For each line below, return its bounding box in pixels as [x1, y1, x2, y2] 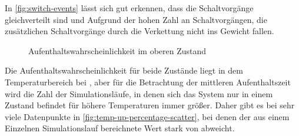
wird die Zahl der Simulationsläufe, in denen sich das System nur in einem [5, 87, 273, 99]
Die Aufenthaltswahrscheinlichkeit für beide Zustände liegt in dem [5, 64, 243, 77]
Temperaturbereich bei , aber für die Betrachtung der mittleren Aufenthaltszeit [5, 75, 291, 88]
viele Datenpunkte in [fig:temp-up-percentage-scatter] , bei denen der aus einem [5, 110, 290, 122]
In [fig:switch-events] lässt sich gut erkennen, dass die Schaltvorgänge [5, 2, 254, 14]
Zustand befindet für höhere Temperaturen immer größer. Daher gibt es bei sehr [5, 99, 295, 111]
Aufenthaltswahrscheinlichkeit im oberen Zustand [28, 44, 207, 57]
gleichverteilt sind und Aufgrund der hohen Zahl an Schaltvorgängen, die [5, 13, 267, 25]
